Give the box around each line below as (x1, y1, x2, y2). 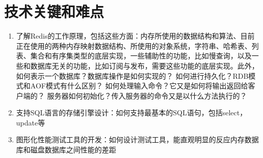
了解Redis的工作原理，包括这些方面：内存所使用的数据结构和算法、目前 (16, 30, 255, 41)
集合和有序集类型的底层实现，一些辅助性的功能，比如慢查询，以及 (30, 50, 252, 61)
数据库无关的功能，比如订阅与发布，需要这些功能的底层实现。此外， (30, 60, 259, 71)
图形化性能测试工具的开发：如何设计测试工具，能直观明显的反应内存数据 (16, 134, 259, 145)
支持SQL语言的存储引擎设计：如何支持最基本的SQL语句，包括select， (16, 107, 247, 118)
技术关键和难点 (4, 1, 104, 22)
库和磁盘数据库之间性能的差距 (16, 144, 116, 155)
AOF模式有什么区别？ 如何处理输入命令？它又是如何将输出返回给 (30, 80, 248, 91)
